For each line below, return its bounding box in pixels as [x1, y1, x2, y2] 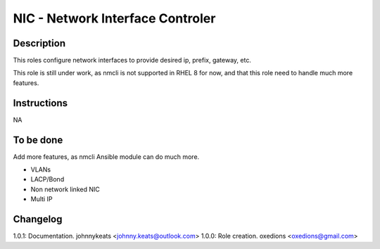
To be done [13, 134, 63, 146]
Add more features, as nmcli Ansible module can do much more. [13, 152, 200, 161]
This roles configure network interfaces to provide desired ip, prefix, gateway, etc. [13, 56, 251, 65]
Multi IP [30, 195, 53, 203]
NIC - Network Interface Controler [13, 11, 216, 26]
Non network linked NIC [30, 185, 100, 193]
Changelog [13, 213, 63, 225]
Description [13, 37, 66, 49]
